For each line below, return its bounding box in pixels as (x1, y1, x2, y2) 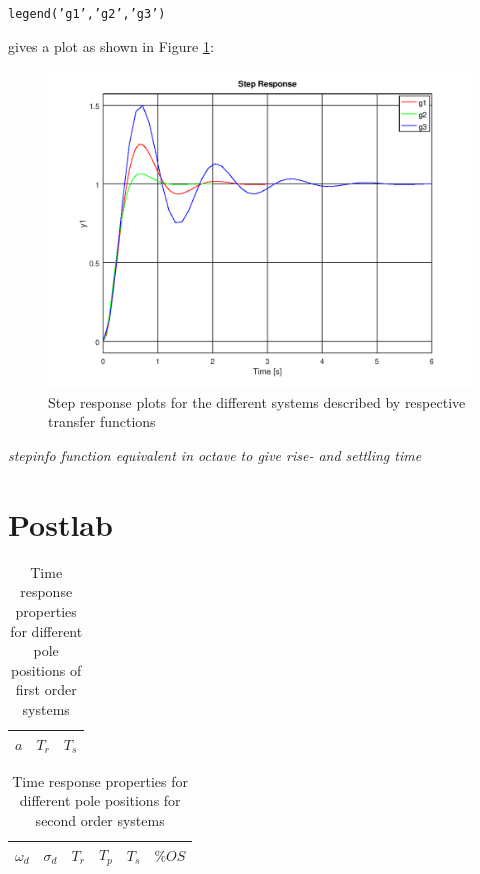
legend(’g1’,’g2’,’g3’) (8, 7, 166, 21)
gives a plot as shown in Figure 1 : (8, 35, 214, 56)
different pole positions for (19, 790, 181, 811)
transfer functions (48, 411, 156, 432)
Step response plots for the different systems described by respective (48, 391, 466, 412)
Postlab (8, 503, 113, 544)
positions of (11, 659, 82, 680)
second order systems (35, 809, 165, 830)
